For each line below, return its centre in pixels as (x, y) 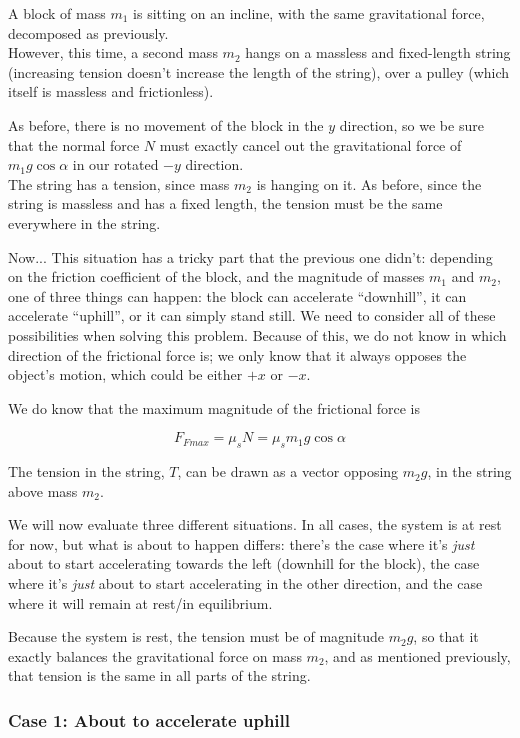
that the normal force (74, 144)
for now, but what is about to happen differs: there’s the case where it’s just (241, 543)
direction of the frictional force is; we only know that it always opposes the (237, 354)
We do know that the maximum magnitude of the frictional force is (214, 407)
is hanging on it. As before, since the (369, 183)
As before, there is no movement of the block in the (166, 124)
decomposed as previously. (88, 32)
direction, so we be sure (411, 124)
